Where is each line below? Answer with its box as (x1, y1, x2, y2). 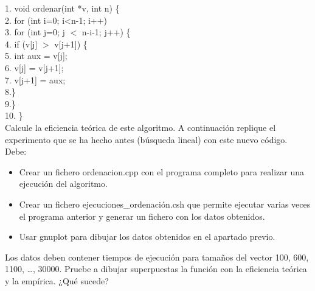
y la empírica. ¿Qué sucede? (5, 274, 109, 287)
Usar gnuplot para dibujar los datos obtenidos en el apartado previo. (19, 230, 275, 243)
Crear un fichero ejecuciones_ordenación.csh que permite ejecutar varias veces (19, 197, 311, 210)
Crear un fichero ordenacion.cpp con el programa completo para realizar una (19, 165, 304, 178)
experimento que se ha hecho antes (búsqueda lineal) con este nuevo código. (5, 133, 288, 145)
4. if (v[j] (5, 37, 38, 50)
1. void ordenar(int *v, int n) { (5, 2, 120, 14)
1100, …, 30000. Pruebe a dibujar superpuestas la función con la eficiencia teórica (5, 262, 307, 275)
